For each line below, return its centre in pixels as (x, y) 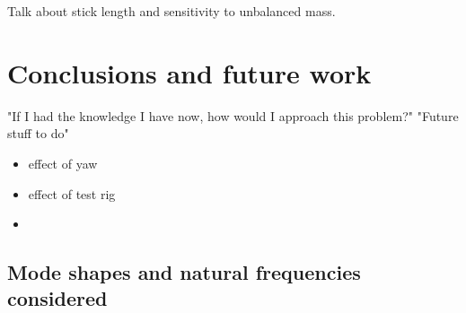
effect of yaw (63, 163)
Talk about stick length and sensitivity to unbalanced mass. (171, 11)
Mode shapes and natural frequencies (184, 272)
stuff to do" (38, 133)
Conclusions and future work (189, 72)
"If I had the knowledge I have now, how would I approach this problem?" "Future (233, 115)
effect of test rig (72, 193)
